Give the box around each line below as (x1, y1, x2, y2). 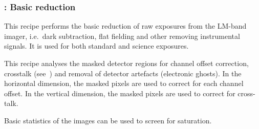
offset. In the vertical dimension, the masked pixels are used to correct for (4, 88, 235, 98)
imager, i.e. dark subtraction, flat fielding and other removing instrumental (4, 30, 240, 41)
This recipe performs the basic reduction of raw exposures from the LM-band (4, 20, 247, 31)
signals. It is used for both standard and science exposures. (4, 40, 189, 51)
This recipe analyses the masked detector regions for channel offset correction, (4, 58, 249, 68)
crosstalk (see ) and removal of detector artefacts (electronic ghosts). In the (4, 68, 242, 78)
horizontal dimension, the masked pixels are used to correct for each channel (4, 78, 244, 89)
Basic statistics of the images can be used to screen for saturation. (4, 115, 212, 125)
